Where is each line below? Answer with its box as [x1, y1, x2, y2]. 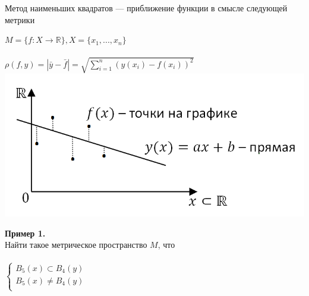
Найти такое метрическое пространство [5, 238, 147, 251]
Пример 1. [5, 226, 46, 239]
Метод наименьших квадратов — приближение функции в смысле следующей [5, 2, 288, 14]
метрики [5, 13, 35, 26]
